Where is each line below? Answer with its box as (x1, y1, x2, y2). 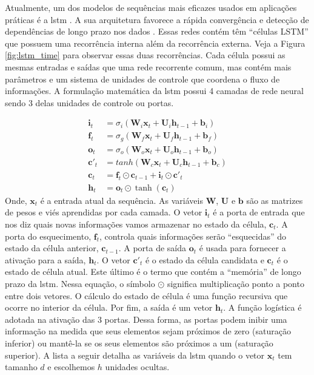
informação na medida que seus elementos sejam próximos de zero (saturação (5, 325, 291, 337)
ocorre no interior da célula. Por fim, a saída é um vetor (5, 301, 213, 314)
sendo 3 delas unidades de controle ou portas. (5, 96, 174, 109)
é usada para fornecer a (199, 242, 286, 254)
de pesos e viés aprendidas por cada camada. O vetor (5, 206, 202, 218)
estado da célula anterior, (5, 242, 99, 254)
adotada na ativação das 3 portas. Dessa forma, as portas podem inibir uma (5, 312, 287, 325)
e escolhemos (47, 360, 95, 373)
